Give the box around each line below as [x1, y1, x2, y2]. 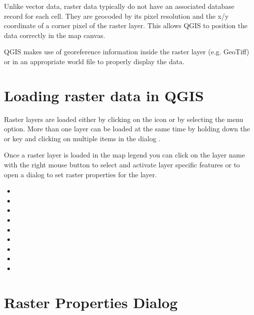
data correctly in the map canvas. [4, 30, 106, 40]
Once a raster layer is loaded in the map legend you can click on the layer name [4, 150, 245, 160]
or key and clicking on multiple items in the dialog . [4, 133, 161, 143]
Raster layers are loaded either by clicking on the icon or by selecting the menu [4, 114, 244, 124]
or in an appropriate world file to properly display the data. [4, 56, 184, 66]
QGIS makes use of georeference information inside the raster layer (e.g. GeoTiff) [4, 46, 250, 57]
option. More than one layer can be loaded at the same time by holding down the [4, 123, 250, 134]
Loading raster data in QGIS [4, 85, 204, 105]
